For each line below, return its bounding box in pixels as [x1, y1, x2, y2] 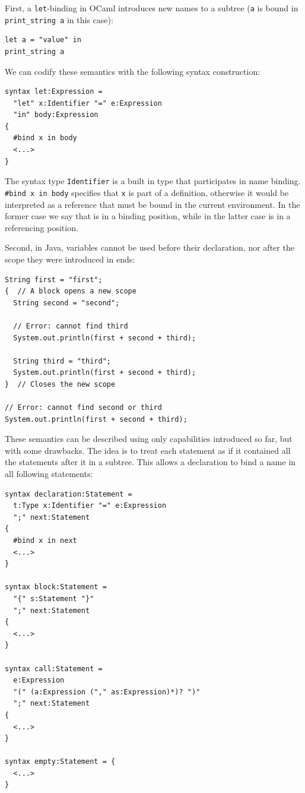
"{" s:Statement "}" [13, 594, 94, 603]
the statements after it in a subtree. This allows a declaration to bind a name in [5, 456, 296, 468]
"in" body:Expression [13, 110, 99, 119]
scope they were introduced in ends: [5, 252, 135, 265]
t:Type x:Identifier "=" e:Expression [13, 501, 167, 510]
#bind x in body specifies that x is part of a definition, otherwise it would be [5, 186, 289, 198]
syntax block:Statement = [5, 583, 107, 592]
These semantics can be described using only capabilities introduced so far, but [5, 432, 293, 445]
